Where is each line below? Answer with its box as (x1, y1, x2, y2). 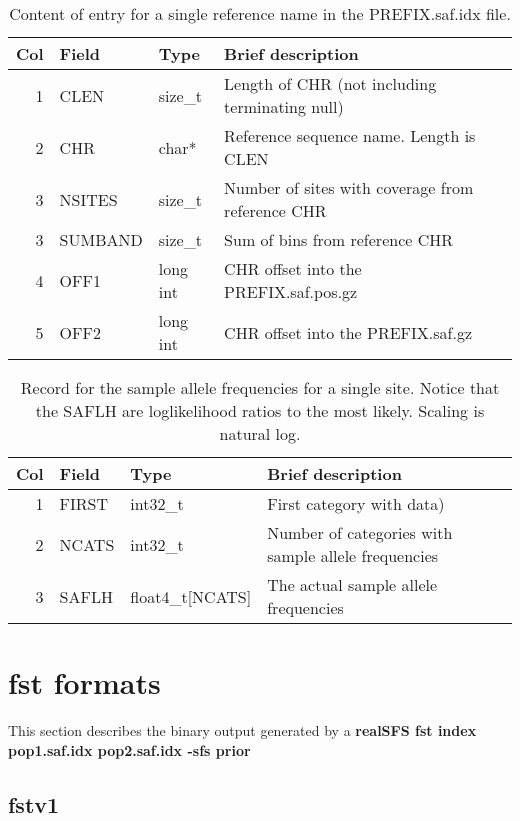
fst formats (8, 662, 161, 703)
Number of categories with (267, 521, 453, 544)
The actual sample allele (267, 573, 438, 596)
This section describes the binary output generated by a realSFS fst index (8, 720, 477, 741)
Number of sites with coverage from (224, 176, 474, 199)
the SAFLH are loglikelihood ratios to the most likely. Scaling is (35, 399, 485, 422)
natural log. (219, 422, 301, 445)
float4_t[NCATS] (130, 584, 252, 608)
